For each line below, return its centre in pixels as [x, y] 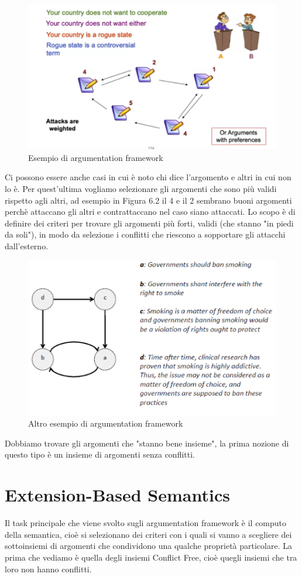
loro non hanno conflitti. [48, 569]
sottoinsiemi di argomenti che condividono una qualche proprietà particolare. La [148, 546]
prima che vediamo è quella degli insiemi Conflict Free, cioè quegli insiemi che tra [151, 557]
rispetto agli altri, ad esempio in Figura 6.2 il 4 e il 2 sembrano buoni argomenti [148, 200]
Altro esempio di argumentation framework [106, 423]
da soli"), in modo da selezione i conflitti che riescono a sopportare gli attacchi [145, 234]
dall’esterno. [27, 246]
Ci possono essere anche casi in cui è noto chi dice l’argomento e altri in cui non [148, 177]
